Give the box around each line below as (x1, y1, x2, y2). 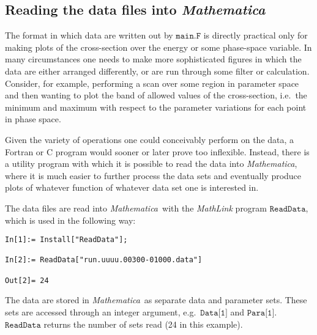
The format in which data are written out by (5, 29, 173, 42)
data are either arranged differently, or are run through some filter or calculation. (5, 64, 310, 77)
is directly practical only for (203, 29, 308, 42)
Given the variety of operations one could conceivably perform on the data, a (5, 133, 294, 145)
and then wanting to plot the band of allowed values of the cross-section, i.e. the (5, 89, 307, 101)
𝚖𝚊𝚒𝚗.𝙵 (176, 32, 201, 41)
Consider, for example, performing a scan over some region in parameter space (5, 76, 299, 89)
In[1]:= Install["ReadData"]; (5, 235, 128, 245)
